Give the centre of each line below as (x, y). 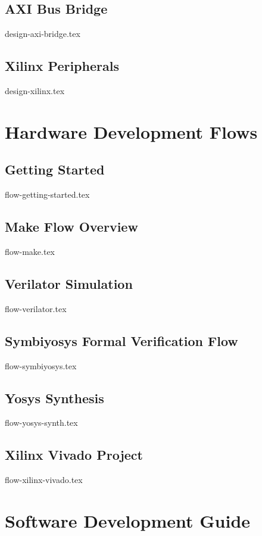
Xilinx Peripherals (62, 66)
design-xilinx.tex (35, 91)
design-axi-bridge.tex (43, 34)
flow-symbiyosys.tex (41, 365)
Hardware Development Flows (131, 131)
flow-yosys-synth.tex (41, 423)
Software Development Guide (128, 520)
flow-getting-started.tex (47, 194)
